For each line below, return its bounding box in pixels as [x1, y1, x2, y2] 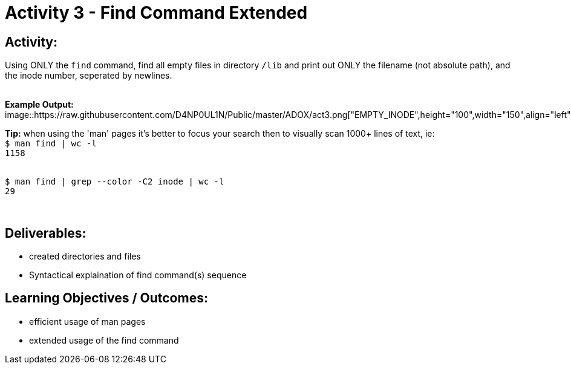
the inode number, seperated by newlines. [5, 70, 172, 81]
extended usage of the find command [29, 335, 179, 345]
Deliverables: [5, 225, 86, 241]
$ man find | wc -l [5, 139, 97, 149]
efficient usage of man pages [29, 316, 146, 327]
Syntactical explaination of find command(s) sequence [29, 270, 247, 281]
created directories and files [29, 251, 141, 262]
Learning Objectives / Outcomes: [5, 290, 208, 306]
